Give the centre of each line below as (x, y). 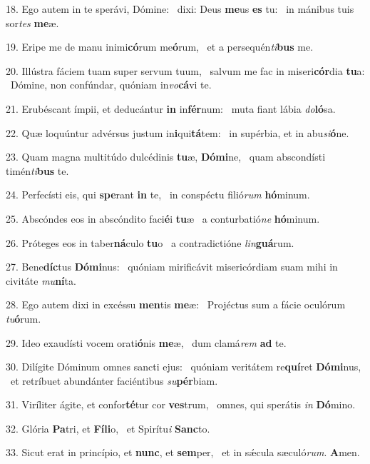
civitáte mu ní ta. (41, 280)
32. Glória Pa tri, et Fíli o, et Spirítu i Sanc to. (108, 428)
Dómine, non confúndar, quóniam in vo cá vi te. (111, 85)
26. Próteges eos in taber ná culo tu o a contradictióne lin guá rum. (150, 242)
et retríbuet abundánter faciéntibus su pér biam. (114, 380)
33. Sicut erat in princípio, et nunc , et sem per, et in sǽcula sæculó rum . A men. (183, 452)
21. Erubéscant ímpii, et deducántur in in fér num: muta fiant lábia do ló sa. (171, 108)
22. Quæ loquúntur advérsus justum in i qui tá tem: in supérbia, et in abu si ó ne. (178, 132)
